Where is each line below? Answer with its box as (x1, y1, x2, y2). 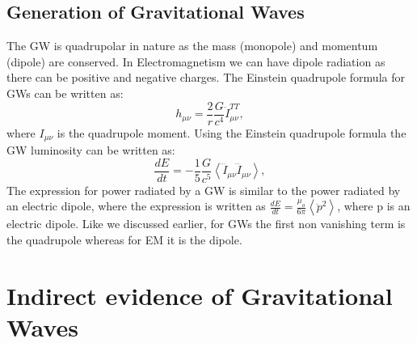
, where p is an (337, 197, 411, 214)
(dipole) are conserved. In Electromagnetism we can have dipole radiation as (6, 53, 385, 70)
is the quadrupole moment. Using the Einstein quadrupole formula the (57, 124, 406, 141)
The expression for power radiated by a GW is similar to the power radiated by (6, 181, 401, 198)
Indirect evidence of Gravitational (6, 278, 393, 311)
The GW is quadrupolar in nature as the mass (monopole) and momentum (6, 37, 378, 54)
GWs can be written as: (6, 84, 124, 101)
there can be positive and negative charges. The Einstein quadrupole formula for (6, 69, 405, 86)
